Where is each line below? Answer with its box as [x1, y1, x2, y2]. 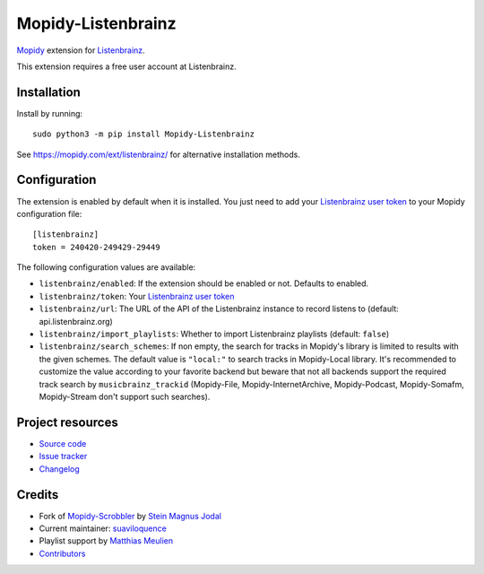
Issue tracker [39, 451, 88, 462]
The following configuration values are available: [16, 262, 196, 273]
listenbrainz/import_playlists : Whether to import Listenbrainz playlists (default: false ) [39, 328, 390, 340]
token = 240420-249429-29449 [32, 242, 160, 252]
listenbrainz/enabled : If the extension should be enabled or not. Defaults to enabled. [39, 278, 369, 289]
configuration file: [16, 208, 82, 219]
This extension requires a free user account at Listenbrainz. [16, 61, 237, 72]
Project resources [16, 414, 118, 430]
